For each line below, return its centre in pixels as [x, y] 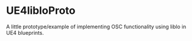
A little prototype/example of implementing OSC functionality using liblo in [96, 27]
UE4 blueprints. [25, 32]
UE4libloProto [41, 11]
